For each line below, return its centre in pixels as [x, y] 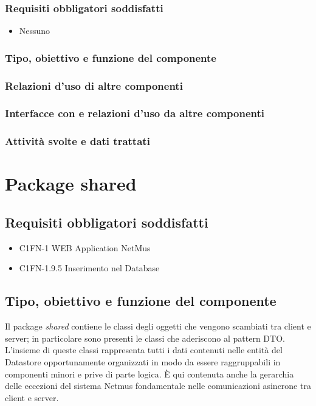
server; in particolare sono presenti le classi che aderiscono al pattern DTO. [145, 338]
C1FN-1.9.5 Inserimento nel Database [89, 268]
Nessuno [35, 31]
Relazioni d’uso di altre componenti [94, 85]
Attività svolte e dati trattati [77, 141]
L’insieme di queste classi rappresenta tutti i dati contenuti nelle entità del [144, 350]
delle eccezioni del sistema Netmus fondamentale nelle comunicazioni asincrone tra [158, 386]
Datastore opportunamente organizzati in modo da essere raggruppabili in [143, 361]
